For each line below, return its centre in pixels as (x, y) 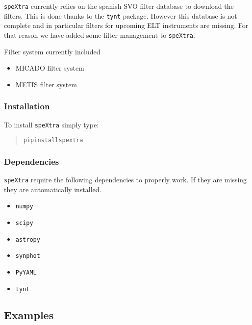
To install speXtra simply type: (51, 124)
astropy (28, 239)
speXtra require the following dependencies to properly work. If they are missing (126, 180)
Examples (29, 314)
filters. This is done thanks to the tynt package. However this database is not (121, 15)
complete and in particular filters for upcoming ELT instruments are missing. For (126, 25)
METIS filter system (46, 84)
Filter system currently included (52, 51)
